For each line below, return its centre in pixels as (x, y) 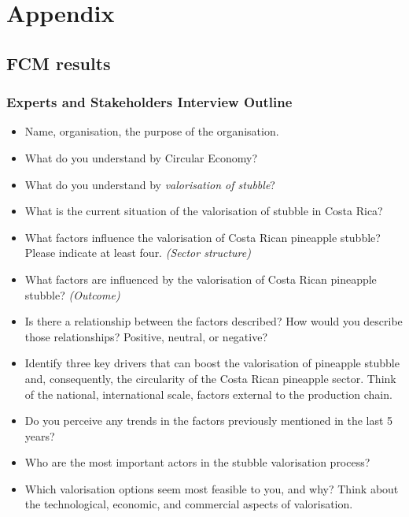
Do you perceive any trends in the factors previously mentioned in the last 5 (209, 420)
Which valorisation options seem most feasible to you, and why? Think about (212, 488)
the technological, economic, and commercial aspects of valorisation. (189, 504)
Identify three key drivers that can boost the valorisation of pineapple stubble (212, 363)
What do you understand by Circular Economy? (141, 157)
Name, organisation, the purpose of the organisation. (152, 131)
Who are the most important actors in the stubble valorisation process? (197, 462)
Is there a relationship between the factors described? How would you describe (214, 321)
